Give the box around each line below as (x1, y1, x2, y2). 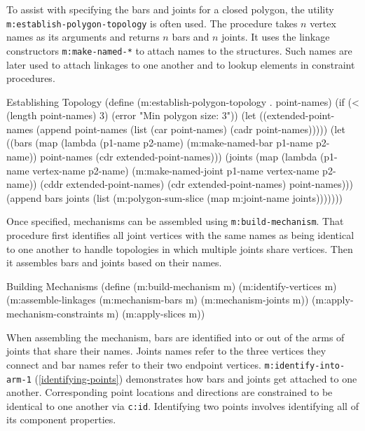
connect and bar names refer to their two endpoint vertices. (6, 357, 261, 371)
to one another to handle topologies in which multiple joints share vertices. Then (6, 241, 353, 256)
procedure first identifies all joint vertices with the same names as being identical (6, 228, 354, 242)
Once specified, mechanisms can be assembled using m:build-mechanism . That (6, 214, 344, 228)
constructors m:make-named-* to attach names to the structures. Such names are (6, 43, 352, 57)
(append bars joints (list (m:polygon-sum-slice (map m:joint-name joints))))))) (6, 190, 343, 205)
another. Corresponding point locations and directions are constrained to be (6, 385, 333, 399)
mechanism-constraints (6, 306, 104, 321)
